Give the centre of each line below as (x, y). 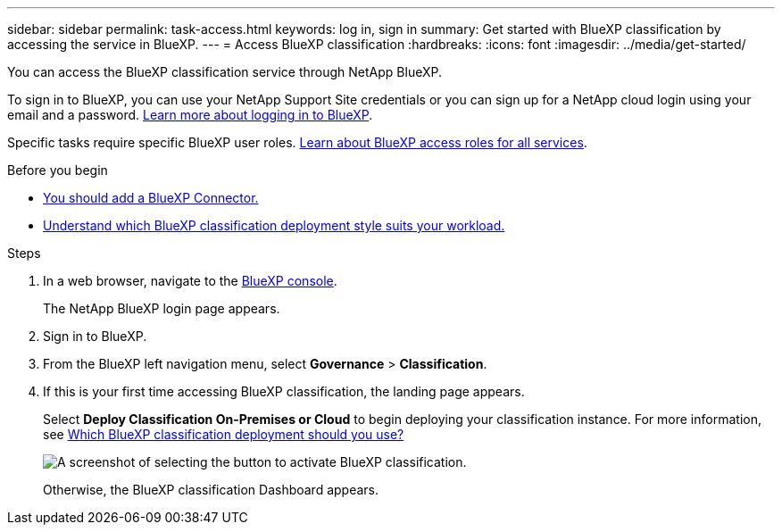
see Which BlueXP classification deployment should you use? (224, 434)
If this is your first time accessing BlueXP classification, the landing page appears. (284, 391)
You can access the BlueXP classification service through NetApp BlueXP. (225, 72)
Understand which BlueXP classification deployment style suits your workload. (274, 225)
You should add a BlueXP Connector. (151, 198)
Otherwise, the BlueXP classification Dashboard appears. (211, 490)
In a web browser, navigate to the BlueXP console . (190, 281)
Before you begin (58, 170)
